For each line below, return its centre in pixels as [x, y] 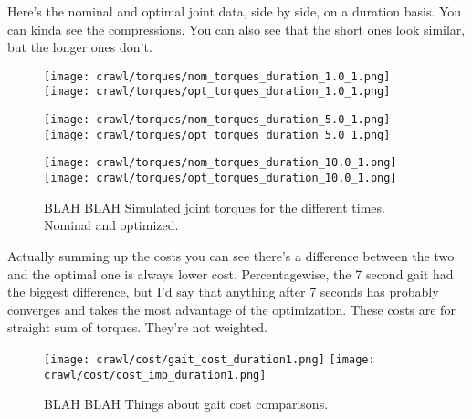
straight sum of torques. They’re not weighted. [138, 327]
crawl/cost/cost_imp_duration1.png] [155, 375]
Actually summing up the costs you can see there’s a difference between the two [231, 255]
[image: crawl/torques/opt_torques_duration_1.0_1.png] [217, 92]
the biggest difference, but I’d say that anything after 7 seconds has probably [223, 292]
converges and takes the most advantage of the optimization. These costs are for [231, 309]
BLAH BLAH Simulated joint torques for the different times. [215, 207]
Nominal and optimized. [111, 225]
